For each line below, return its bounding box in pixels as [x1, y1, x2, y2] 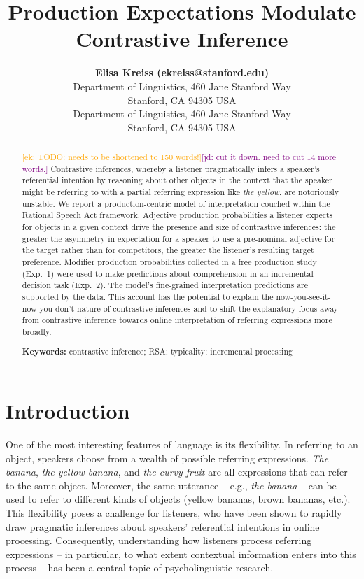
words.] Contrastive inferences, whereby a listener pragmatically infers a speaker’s [22, 162, 320, 174]
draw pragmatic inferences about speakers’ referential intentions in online [6, 519, 320, 534]
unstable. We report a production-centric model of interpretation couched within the [22, 197, 330, 209]
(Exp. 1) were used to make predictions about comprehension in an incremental [22, 267, 314, 279]
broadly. [22, 325, 52, 337]
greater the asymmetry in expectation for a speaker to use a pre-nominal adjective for [22, 232, 335, 244]
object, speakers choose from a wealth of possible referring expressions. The [6, 450, 329, 465]
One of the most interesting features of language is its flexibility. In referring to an [6, 437, 358, 452]
